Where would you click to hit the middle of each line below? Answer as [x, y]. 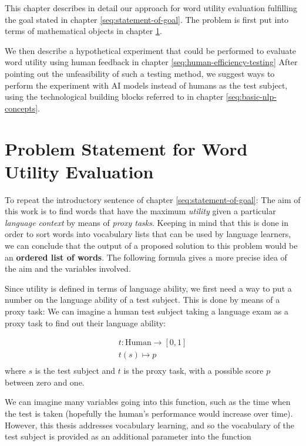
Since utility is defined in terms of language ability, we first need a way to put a [148, 288]
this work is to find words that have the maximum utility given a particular [140, 211]
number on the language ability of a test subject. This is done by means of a [142, 300]
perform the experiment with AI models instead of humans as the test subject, [146, 85]
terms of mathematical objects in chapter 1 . [83, 31]
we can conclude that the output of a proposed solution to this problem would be [151, 246]
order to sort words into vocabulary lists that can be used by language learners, [148, 234]
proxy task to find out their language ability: [85, 322]
